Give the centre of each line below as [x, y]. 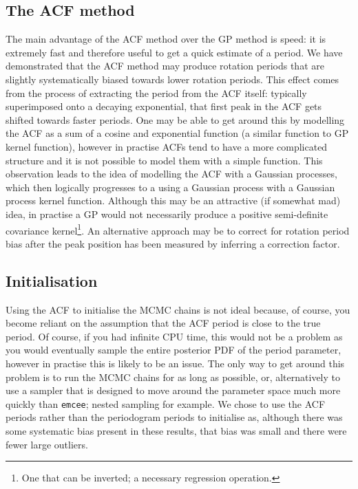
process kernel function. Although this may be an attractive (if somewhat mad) [173, 200]
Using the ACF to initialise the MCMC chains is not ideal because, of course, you [178, 309]
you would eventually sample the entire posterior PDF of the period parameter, [173, 350]
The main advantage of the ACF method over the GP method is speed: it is [166, 39]
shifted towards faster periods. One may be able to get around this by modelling [175, 119]
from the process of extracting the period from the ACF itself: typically [156, 93]
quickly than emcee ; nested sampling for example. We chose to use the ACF [166, 403]
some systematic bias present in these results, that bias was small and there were [176, 430]
